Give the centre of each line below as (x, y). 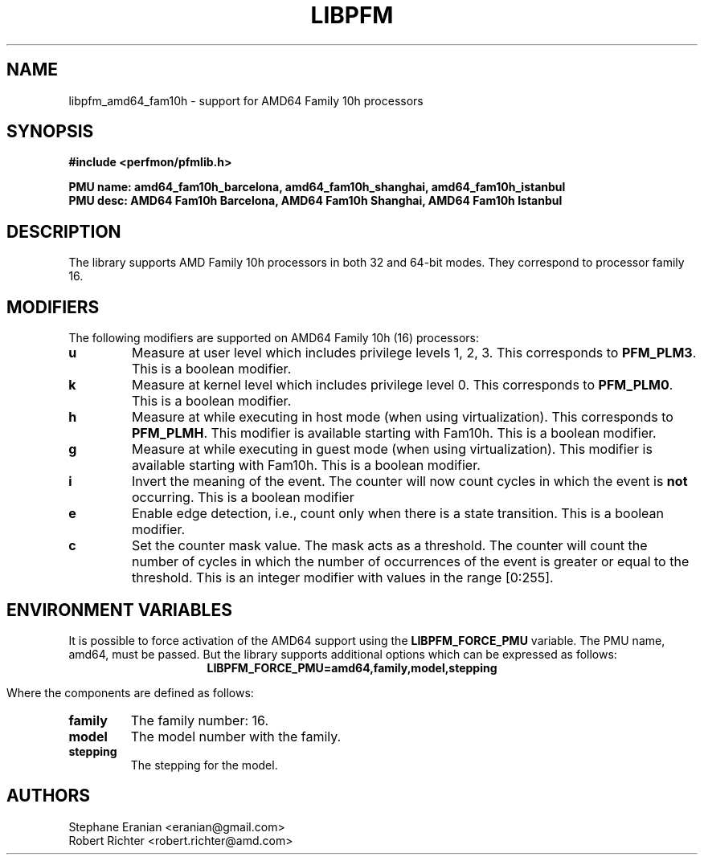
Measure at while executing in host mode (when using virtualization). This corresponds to (403, 417)
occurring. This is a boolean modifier (243, 498)
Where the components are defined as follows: (130, 692)
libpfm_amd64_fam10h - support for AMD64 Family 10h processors (246, 100)
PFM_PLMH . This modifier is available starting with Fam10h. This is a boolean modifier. (394, 433)
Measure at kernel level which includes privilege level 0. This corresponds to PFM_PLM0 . (403, 385)
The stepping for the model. (204, 765)
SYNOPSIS (50, 132)
